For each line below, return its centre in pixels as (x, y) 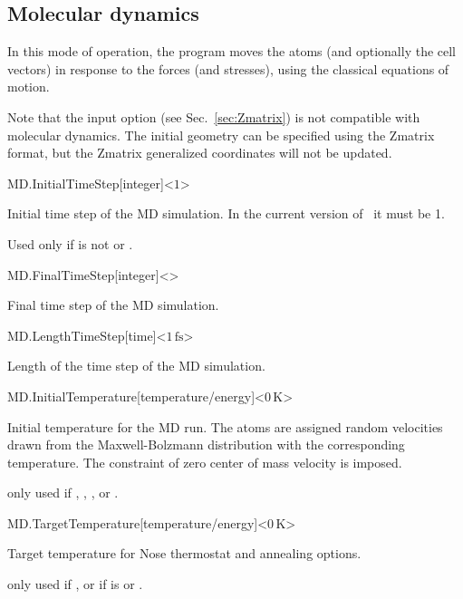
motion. (29, 87)
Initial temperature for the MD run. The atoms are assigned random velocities (225, 426)
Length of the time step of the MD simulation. (136, 366)
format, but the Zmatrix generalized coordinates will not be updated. (200, 153)
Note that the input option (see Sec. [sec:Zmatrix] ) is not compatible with (214, 116)
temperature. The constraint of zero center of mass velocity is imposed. (205, 462)
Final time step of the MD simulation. (113, 305)
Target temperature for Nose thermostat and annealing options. (184, 553)
